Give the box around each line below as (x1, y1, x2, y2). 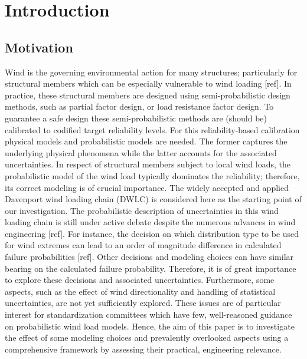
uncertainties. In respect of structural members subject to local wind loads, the (5, 158, 291, 170)
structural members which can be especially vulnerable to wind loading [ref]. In (5, 77, 292, 90)
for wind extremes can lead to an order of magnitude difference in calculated (5, 239, 282, 251)
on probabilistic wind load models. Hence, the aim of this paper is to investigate (5, 320, 295, 332)
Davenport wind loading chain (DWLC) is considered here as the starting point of (5, 193, 302, 205)
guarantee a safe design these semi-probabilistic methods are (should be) (5, 111, 267, 124)
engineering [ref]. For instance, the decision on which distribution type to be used (5, 227, 299, 239)
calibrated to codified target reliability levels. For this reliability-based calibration (5, 123, 300, 136)
